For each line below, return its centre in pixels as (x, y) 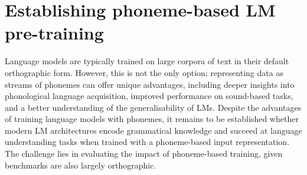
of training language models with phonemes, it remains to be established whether (152, 119)
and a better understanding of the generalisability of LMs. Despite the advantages (153, 107)
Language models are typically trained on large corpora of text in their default (147, 61)
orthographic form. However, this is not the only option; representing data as (144, 72)
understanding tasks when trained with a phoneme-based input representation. (147, 142)
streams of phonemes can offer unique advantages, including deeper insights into (150, 84)
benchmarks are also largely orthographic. (81, 165)
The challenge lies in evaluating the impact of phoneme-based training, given (144, 153)
